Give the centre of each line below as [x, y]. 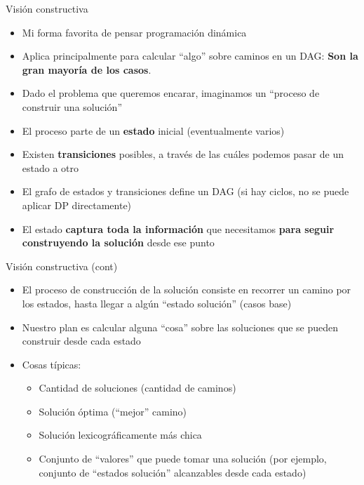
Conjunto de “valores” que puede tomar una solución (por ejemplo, [183, 459]
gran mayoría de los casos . [87, 69]
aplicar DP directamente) [77, 205]
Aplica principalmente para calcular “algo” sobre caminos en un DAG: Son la [190, 56]
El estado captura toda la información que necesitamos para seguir [178, 228]
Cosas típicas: [52, 364]
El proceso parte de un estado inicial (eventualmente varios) [153, 130]
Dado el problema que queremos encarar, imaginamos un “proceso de [171, 93]
